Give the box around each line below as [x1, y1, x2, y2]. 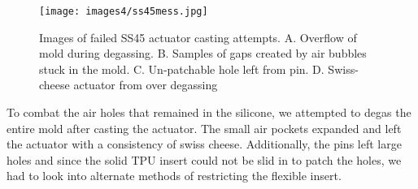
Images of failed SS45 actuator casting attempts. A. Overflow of [39, 28, 357, 45]
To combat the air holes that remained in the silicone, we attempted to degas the [7, 104, 411, 121]
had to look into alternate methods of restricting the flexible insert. [7, 167, 342, 184]
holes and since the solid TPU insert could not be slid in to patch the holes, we [7, 151, 402, 168]
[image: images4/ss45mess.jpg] [39, 6, 208, 17]
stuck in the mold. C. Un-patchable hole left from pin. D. [39, 60, 324, 77]
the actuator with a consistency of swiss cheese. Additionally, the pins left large [7, 135, 402, 152]
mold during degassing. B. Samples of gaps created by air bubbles [39, 45, 367, 62]
